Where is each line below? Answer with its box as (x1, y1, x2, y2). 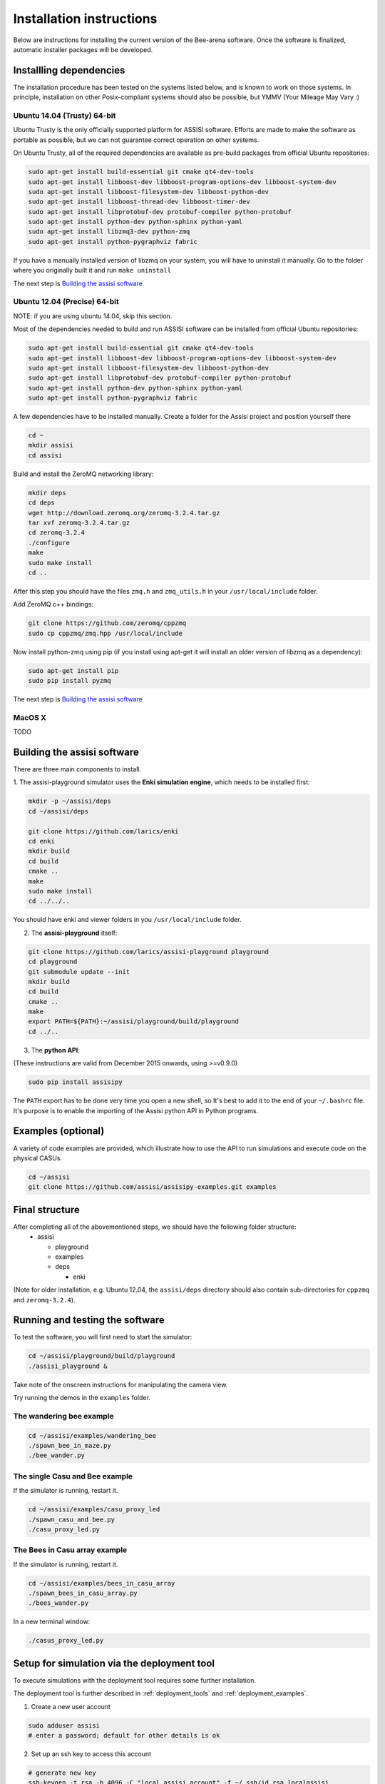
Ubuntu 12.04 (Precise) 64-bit (13, 297, 119, 307)
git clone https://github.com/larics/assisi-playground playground (28, 948, 269, 956)
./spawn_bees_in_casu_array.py (28, 1589, 138, 1598)
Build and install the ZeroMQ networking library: (13, 470, 154, 478)
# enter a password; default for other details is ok (28, 1731, 220, 1740)
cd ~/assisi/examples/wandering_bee (28, 1431, 157, 1439)
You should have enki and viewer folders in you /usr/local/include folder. (13, 916, 242, 924)
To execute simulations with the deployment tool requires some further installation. (13, 1676, 257, 1684)
